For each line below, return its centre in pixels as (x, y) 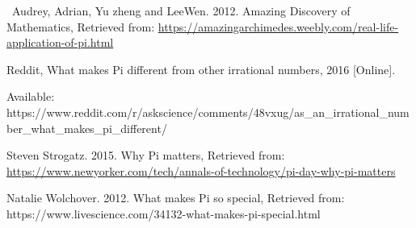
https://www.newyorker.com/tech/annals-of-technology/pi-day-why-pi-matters (201, 170)
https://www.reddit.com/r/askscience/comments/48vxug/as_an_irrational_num (208, 112)
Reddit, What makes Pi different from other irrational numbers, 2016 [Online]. (201, 69)
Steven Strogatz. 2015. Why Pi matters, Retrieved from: (146, 155)
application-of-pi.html (60, 42)
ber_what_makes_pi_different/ (87, 128)
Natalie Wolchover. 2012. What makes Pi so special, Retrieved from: (176, 198)
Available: (31, 96)
